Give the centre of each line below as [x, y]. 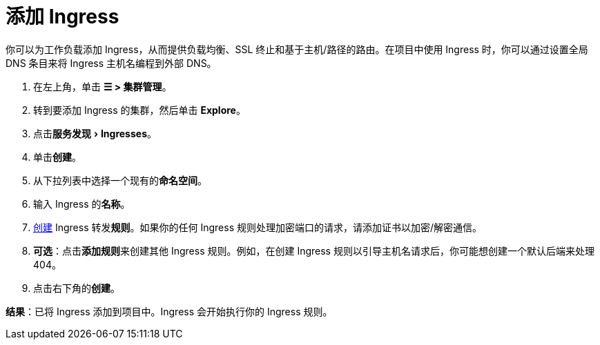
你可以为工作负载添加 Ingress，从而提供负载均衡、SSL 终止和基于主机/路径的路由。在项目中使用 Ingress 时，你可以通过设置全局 [297, 49]
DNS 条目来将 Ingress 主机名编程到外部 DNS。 [111, 63]
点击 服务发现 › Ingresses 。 [95, 133]
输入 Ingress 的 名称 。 [82, 204]
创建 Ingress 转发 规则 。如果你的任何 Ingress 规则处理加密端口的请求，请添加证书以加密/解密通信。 [258, 227]
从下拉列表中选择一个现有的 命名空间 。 [120, 180]
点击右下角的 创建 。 [77, 288]
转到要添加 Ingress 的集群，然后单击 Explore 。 [139, 110]
